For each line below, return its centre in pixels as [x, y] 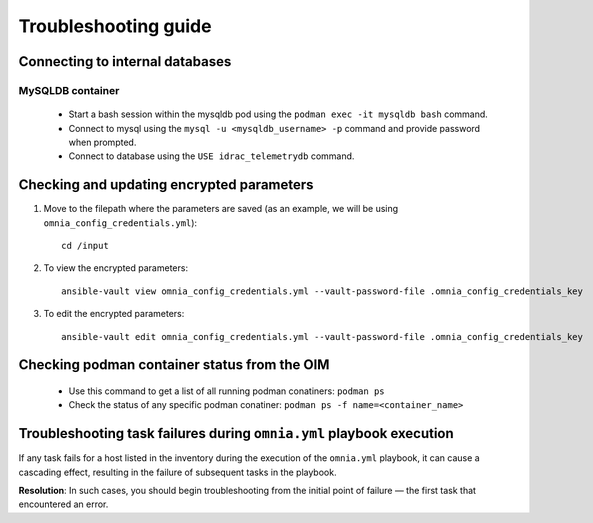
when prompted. [102, 142]
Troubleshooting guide [115, 26]
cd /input [85, 245]
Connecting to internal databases [125, 61]
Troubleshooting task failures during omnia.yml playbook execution [236, 433]
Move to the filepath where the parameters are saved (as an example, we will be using [221, 209]
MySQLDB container [69, 90]
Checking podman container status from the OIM [174, 365]
